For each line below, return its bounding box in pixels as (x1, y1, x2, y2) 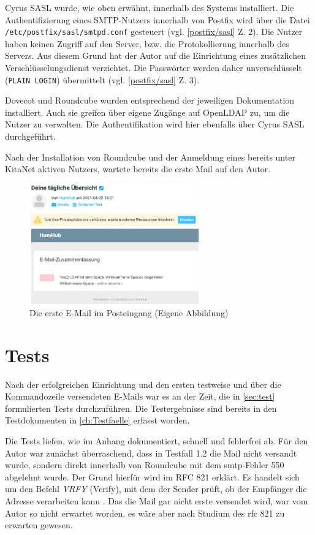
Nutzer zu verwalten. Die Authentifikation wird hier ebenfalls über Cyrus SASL (5, 118, 305, 131)
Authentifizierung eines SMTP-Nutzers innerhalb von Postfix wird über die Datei (5, 13, 310, 26)
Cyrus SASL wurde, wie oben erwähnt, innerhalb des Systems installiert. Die (5, 1, 294, 13)
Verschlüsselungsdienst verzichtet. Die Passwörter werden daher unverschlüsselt (5, 61, 302, 74)
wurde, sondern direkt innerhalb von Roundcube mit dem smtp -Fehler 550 (5, 458, 284, 471)
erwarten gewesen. (5, 518, 73, 531)
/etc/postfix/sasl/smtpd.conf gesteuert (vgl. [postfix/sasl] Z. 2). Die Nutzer (5, 25, 303, 38)
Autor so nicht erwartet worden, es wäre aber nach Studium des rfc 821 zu (5, 506, 285, 519)
